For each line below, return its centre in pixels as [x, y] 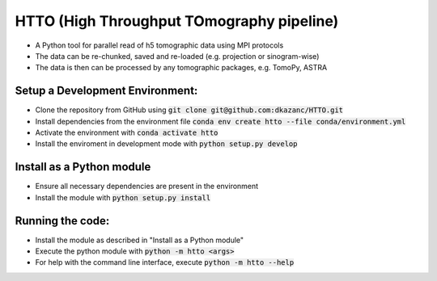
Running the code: [62, 221]
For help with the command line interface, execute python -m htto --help [165, 262]
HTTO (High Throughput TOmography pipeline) [177, 21]
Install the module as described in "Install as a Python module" [140, 240]
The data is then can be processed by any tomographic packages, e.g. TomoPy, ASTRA [181, 68]
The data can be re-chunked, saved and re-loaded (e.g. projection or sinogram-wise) [177, 56]
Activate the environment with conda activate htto [127, 132]
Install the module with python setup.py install [123, 197]
